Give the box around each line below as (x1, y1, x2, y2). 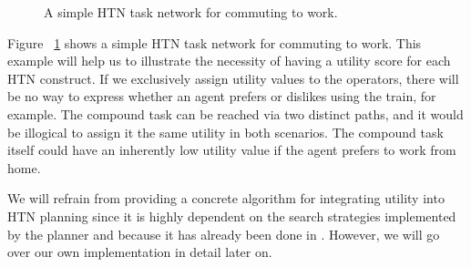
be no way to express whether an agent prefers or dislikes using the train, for (7, 87, 436, 106)
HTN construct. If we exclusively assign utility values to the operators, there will (7, 68, 459, 87)
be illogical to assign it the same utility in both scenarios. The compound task (7, 122, 444, 141)
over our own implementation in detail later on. (7, 242, 272, 262)
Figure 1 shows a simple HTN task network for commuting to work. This (7, 33, 422, 52)
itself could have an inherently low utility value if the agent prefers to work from (7, 140, 456, 159)
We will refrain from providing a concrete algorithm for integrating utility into (7, 189, 445, 208)
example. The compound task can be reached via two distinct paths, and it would (7, 104, 464, 123)
